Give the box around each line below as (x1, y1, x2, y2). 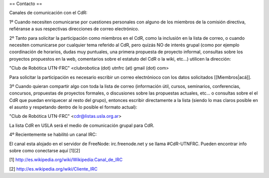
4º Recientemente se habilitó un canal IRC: (9, 132, 97, 138)
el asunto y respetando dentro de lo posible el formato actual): (9, 104, 137, 110)
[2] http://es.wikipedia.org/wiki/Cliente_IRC (9, 166, 98, 172)
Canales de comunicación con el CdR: (9, 10, 88, 16)
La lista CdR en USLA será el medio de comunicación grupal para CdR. (9, 122, 154, 128)
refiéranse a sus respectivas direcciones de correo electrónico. (9, 26, 139, 32)
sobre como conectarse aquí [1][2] (9, 148, 81, 154)
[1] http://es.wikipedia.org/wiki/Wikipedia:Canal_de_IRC (9, 157, 123, 163)
